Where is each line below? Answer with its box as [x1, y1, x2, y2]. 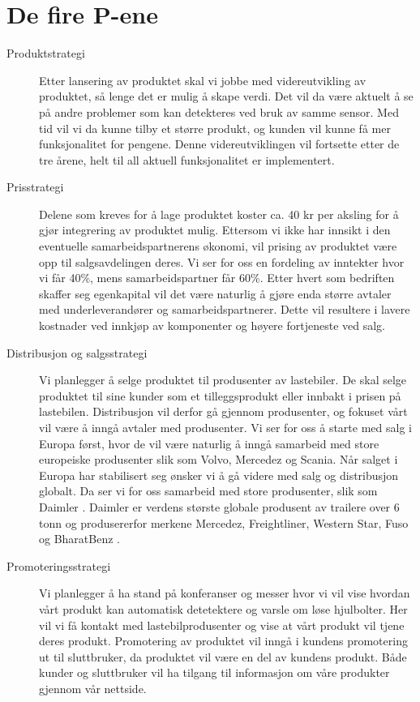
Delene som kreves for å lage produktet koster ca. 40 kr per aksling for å [39, 205, 399, 222]
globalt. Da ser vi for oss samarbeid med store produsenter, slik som [39, 482, 378, 499]
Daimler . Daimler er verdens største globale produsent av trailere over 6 [39, 498, 400, 515]
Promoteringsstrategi [6, 557, 111, 574]
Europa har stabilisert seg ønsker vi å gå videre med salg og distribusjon [39, 466, 399, 483]
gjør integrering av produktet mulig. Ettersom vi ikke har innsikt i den [39, 221, 391, 238]
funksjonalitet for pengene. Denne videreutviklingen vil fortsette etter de [39, 135, 400, 152]
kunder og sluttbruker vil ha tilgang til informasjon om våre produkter [39, 664, 390, 681]
